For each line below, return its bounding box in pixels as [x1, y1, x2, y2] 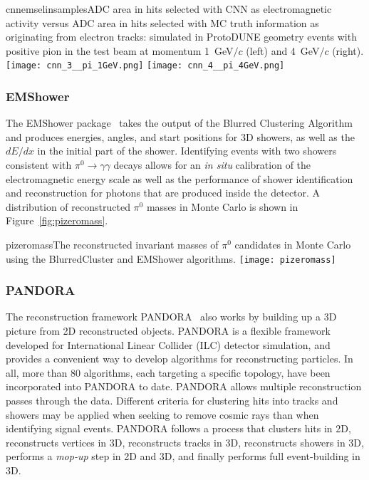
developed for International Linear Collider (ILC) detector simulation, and [6, 337, 331, 352]
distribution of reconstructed [6, 199, 130, 214]
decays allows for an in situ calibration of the [113, 157, 311, 172]
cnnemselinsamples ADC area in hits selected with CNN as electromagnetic [6, 1, 332, 16]
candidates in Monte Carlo [234, 237, 351, 251]
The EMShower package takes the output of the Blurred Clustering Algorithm [6, 115, 353, 130]
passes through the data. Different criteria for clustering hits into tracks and [6, 393, 338, 408]
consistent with [6, 157, 72, 172]
